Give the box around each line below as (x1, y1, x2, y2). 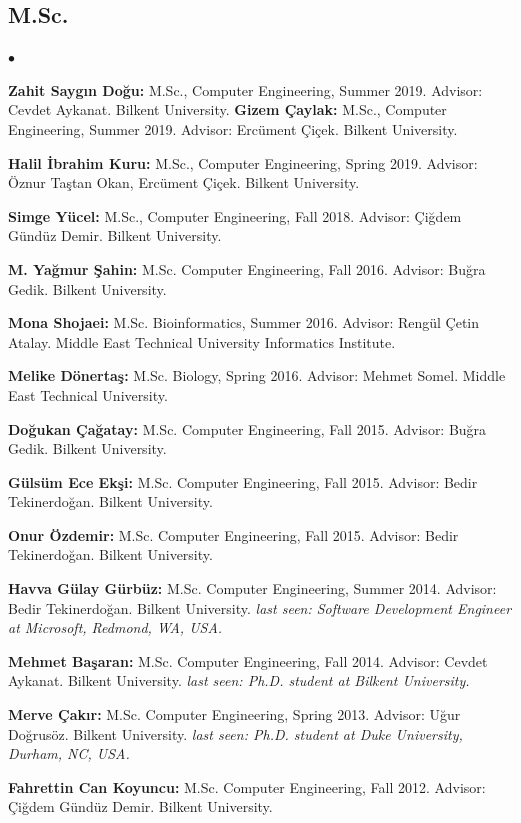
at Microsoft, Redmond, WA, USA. (8, 617, 223, 638)
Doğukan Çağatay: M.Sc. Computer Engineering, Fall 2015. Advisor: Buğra (8, 418, 487, 439)
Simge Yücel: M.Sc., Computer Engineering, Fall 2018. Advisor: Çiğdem (8, 205, 462, 226)
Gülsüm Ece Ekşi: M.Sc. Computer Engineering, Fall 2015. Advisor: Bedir (8, 471, 478, 492)
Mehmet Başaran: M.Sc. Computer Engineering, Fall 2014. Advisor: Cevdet (8, 650, 488, 671)
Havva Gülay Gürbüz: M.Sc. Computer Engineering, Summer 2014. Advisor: (8, 578, 497, 599)
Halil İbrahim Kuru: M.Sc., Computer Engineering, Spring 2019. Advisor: (8, 152, 478, 173)
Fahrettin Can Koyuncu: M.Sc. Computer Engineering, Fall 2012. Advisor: (8, 776, 486, 797)
